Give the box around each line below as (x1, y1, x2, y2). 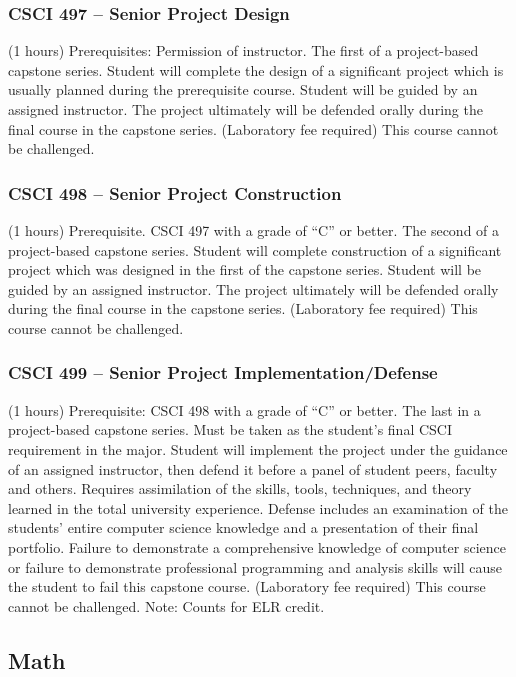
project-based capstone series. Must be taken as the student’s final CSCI (8, 419, 452, 440)
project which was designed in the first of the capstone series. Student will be (8, 259, 482, 280)
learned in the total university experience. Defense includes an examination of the (8, 497, 508, 518)
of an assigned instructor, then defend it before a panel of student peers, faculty (8, 458, 498, 479)
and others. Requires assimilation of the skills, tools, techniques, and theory (8, 478, 472, 499)
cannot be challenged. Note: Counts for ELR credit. (8, 595, 325, 616)
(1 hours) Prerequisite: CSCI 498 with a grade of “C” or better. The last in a (8, 399, 481, 420)
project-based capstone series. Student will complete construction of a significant (8, 239, 502, 260)
